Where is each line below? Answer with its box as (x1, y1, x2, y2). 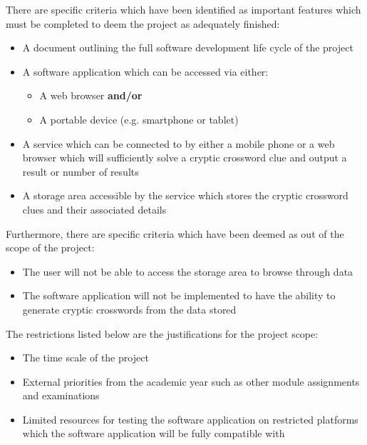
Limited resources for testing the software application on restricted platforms (22, 411, 358, 426)
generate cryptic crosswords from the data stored (22, 301, 237, 316)
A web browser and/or (39, 88, 143, 103)
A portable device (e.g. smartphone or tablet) (39, 111, 239, 126)
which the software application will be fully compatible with (22, 426, 285, 441)
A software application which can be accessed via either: (22, 64, 269, 79)
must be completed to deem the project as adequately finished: (6, 16, 280, 31)
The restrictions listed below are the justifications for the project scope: (6, 326, 319, 341)
